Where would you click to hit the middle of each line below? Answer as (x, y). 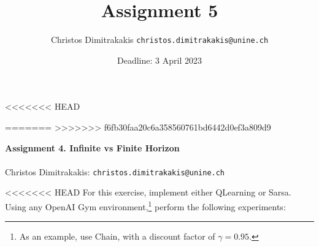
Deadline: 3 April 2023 (159, 60)
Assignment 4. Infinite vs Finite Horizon (92, 147)
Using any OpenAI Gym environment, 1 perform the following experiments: (145, 206)
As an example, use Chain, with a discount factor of (117, 236)
